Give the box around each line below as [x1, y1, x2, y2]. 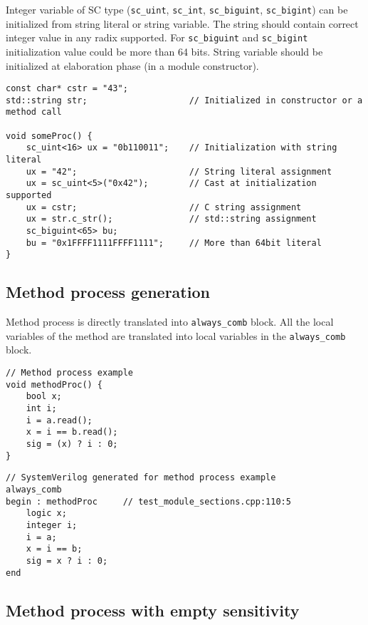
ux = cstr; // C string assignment [26, 202, 302, 212]
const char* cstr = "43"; [6, 83, 128, 94]
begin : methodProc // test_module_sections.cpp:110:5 [6, 496, 291, 507]
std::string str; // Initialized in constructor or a [6, 95, 363, 105]
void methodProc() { [6, 379, 103, 390]
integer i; [26, 520, 78, 530]
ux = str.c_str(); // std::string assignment [26, 214, 317, 224]
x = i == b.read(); [26, 427, 118, 438]
